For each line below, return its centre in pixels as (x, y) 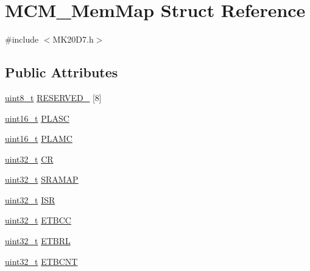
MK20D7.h (73, 39)
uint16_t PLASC (37, 118)
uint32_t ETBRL (38, 241)
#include (22, 39)
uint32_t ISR (30, 199)
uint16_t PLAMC (39, 139)
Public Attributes (62, 72)
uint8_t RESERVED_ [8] (53, 97)
